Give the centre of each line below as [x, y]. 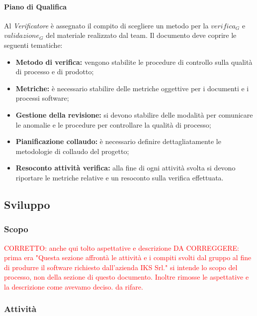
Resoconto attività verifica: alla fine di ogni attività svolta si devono [126, 168]
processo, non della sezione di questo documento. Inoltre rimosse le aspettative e [127, 277]
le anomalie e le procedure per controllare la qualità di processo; [113, 124]
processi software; [42, 98]
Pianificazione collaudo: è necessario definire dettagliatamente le [118, 141]
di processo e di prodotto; [55, 72]
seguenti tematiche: [33, 45]
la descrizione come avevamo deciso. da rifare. [74, 286]
